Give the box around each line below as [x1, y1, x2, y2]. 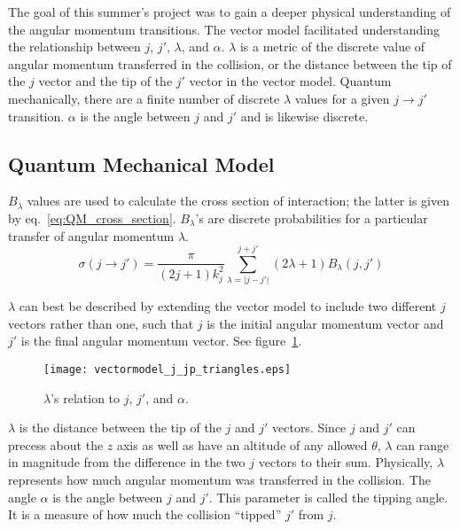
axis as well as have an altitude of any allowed [116, 435, 368, 454]
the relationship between [8, 37, 141, 56]
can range [396, 435, 449, 454]
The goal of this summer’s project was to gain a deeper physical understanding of [8, 3, 451, 20]
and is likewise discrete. [240, 106, 369, 125]
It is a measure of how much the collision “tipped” [8, 505, 282, 524]
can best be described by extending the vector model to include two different [19, 297, 437, 315]
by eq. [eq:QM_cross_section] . [8, 208, 176, 227]
